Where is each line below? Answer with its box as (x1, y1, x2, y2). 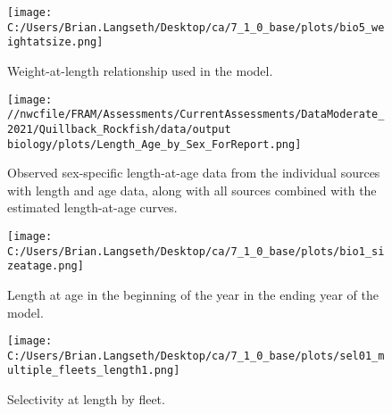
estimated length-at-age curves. (7, 198, 178, 217)
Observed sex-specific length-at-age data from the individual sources (7, 163, 380, 182)
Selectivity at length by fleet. (7, 390, 165, 409)
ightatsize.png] (7, 36, 104, 49)
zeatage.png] (7, 260, 84, 273)
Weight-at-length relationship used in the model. (7, 61, 273, 79)
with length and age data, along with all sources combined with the (7, 180, 377, 199)
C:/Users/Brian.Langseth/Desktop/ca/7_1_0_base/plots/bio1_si (7, 244, 385, 258)
